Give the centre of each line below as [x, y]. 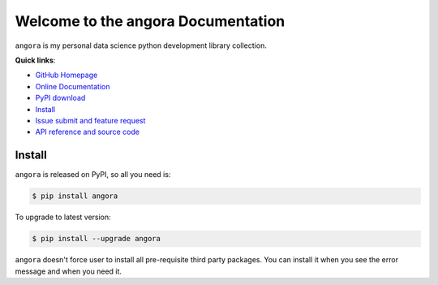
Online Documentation [73, 86]
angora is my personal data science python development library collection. [141, 45]
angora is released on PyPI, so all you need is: [93, 175]
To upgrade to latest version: [63, 217]
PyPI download [60, 98]
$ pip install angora [75, 196]
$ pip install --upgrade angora [97, 239]
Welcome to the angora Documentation [150, 21]
